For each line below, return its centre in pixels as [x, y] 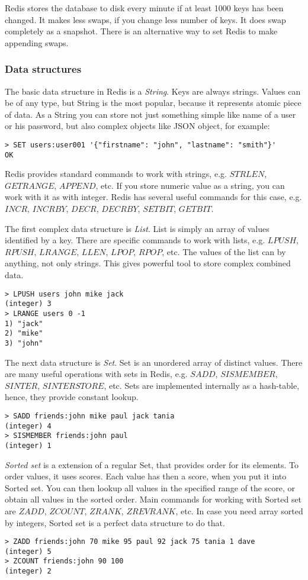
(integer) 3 [28, 304]
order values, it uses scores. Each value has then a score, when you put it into [146, 476]
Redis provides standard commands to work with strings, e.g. [116, 174]
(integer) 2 [28, 571]
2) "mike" [24, 333]
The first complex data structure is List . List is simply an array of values [137, 228]
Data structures [43, 69]
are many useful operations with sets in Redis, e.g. [96, 374]
